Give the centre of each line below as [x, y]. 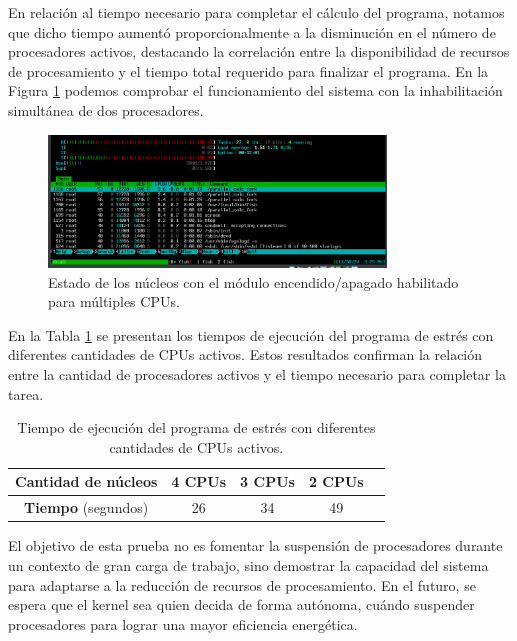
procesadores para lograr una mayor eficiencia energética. [183, 623]
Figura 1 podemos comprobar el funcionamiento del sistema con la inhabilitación [255, 90]
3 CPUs [267, 481]
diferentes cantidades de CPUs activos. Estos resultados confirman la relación [245, 354]
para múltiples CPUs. [114, 301]
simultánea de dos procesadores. [106, 109]
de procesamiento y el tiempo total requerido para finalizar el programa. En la [248, 70]
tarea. [26, 393]
